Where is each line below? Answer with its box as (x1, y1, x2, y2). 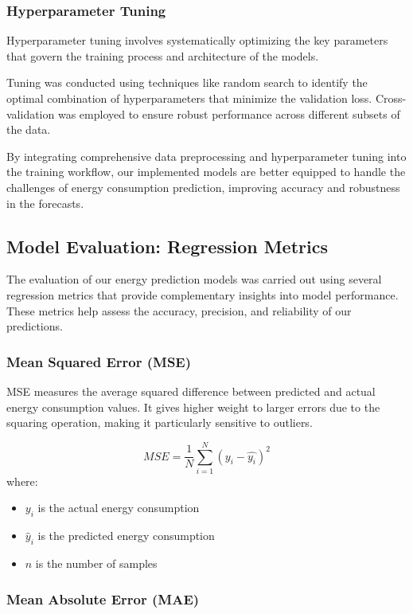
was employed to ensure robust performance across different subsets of (57, 105, 400, 122)
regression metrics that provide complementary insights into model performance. (6, 286, 399, 303)
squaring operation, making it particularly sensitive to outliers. (6, 414, 313, 431)
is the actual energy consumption (37, 499, 200, 516)
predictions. (6, 318, 63, 334)
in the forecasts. (6, 194, 84, 211)
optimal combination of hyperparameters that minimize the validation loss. (6, 90, 372, 106)
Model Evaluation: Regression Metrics (6, 233, 328, 258)
